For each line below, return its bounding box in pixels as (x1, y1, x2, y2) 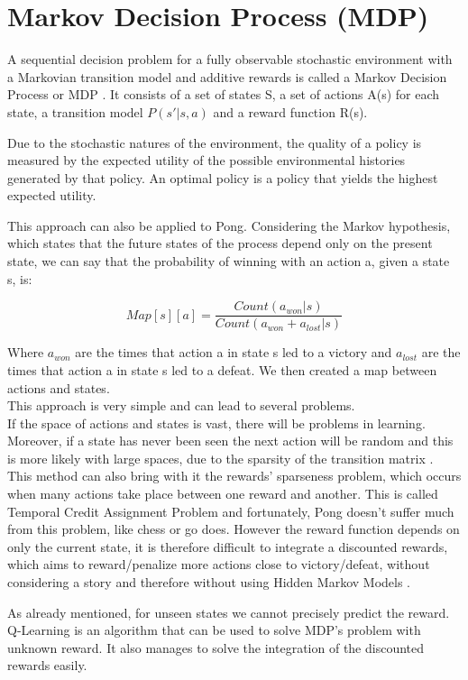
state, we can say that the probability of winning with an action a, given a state (7, 252, 450, 271)
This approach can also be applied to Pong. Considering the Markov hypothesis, (7, 216, 451, 234)
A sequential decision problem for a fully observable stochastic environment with (7, 50, 453, 69)
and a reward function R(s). (213, 102, 368, 121)
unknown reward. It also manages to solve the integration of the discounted (7, 638, 425, 657)
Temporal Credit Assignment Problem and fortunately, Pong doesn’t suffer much (7, 501, 454, 520)
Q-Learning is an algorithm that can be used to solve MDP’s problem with (7, 620, 421, 639)
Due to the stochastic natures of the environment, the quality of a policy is (7, 133, 422, 152)
